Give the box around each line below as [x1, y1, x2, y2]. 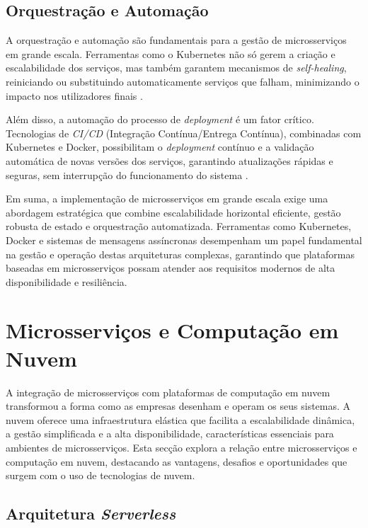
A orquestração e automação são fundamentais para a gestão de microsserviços [6, 33, 347, 47]
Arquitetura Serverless [6, 503, 176, 524]
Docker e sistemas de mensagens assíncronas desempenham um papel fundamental [6, 232, 362, 247]
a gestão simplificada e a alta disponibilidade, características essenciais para [6, 426, 334, 441]
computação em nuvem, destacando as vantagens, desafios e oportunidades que [6, 454, 347, 469]
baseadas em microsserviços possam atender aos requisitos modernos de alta [6, 260, 335, 275]
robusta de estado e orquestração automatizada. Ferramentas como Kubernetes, [6, 219, 352, 234]
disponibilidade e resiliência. [6, 274, 127, 289]
